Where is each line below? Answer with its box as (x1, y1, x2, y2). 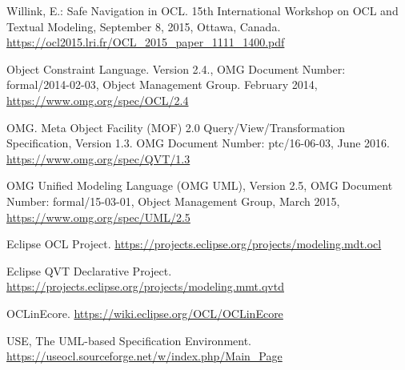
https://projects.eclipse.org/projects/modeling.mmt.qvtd (6, 278, 284, 295)
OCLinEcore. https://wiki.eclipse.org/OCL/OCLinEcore (6, 304, 283, 321)
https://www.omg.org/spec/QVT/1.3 (6, 150, 190, 167)
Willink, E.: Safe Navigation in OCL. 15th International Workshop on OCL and (6, 2, 399, 18)
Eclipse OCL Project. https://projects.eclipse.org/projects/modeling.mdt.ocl (6, 235, 382, 252)
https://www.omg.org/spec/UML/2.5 (6, 208, 190, 225)
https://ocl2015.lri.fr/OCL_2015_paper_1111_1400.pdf (6, 34, 285, 50)
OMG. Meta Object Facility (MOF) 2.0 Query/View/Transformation (6, 119, 346, 135)
